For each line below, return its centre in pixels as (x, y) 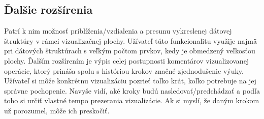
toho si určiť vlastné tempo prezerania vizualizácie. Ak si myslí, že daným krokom (132, 100)
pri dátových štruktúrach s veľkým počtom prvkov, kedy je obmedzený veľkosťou (130, 51)
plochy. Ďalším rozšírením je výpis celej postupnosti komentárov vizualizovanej (127, 60)
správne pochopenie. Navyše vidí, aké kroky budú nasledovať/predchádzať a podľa (132, 90)
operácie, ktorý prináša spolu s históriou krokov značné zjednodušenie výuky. (124, 70)
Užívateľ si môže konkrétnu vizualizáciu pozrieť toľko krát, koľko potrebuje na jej (130, 81)
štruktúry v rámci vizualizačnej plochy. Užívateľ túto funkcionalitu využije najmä (131, 40)
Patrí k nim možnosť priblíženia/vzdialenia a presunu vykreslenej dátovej (118, 31)
